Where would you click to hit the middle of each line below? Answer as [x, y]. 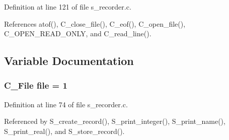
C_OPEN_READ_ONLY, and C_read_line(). [78, 33]
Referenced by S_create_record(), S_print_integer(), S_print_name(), [115, 121]
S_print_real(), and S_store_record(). [64, 131]
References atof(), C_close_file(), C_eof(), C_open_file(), [95, 23]
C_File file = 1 [36, 85]
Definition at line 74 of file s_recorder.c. [66, 104]
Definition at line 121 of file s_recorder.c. [68, 7]
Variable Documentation [69, 61]
